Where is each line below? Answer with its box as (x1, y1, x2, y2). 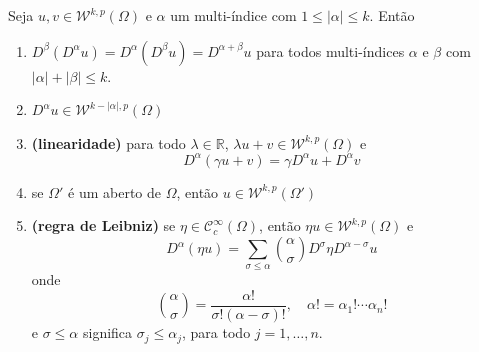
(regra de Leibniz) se (31, 215, 176, 236)
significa (82, 322, 133, 343)
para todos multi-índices (256, 40, 405, 61)
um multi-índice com (170, 5, 297, 25)
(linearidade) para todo (31, 132, 186, 153)
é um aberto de (68, 181, 162, 202)
